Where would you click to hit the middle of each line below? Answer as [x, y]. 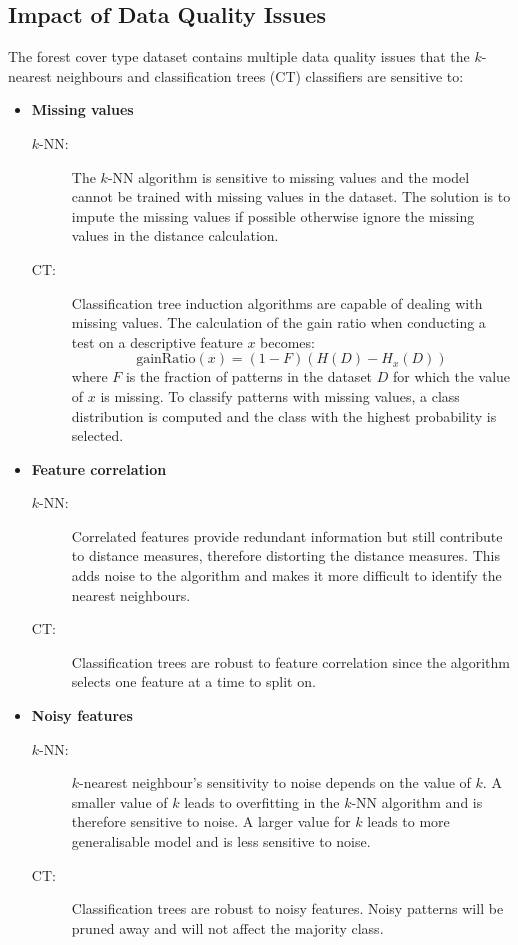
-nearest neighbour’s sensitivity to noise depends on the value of [275, 782]
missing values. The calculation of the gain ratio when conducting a [278, 322]
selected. [97, 435]
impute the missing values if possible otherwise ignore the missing [273, 215]
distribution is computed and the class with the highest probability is [284, 415]
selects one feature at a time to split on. [193, 681]
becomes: [287, 341]
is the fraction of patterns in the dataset [249, 376]
